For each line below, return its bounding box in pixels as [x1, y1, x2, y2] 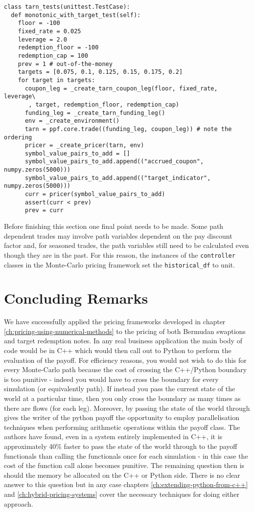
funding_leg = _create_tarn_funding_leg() [24, 109, 165, 116]
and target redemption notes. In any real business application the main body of [4, 335, 242, 346]
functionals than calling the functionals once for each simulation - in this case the [4, 450, 248, 461]
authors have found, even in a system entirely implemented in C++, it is [4, 431, 223, 442]
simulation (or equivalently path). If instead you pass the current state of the [4, 383, 235, 394]
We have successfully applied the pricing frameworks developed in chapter [4, 316, 226, 327]
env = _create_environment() [24, 117, 120, 125]
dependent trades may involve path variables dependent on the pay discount [4, 230, 232, 241]
